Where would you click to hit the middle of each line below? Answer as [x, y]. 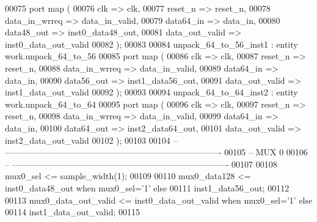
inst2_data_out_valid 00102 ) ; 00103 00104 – [91, 140]
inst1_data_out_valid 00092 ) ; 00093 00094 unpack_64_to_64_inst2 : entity [151, 92]
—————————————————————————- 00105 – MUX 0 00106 [156, 152]
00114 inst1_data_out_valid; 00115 [72, 212]
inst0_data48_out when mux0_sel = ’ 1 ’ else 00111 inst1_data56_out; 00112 [147, 187]
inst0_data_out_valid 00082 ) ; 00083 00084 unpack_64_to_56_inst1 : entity [151, 44]
